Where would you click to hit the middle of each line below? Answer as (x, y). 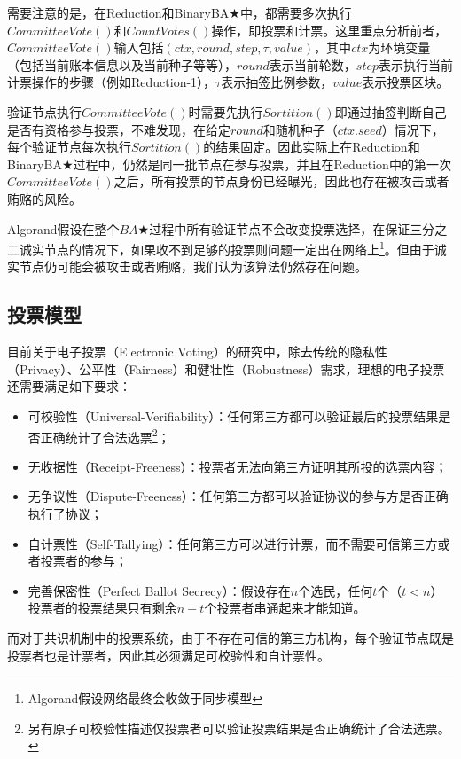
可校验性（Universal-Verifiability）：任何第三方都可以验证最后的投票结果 (233, 415)
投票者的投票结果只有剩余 (102, 608)
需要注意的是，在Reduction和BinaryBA (118, 12)
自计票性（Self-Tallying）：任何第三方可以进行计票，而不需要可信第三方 (233, 543)
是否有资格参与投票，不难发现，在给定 (119, 129)
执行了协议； (65, 513)
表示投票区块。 (406, 82)
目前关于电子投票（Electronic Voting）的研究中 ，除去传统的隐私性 (197, 352)
